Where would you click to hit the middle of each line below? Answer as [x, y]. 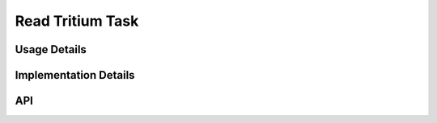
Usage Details [51, 49]
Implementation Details [75, 75]
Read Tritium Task [77, 21]
